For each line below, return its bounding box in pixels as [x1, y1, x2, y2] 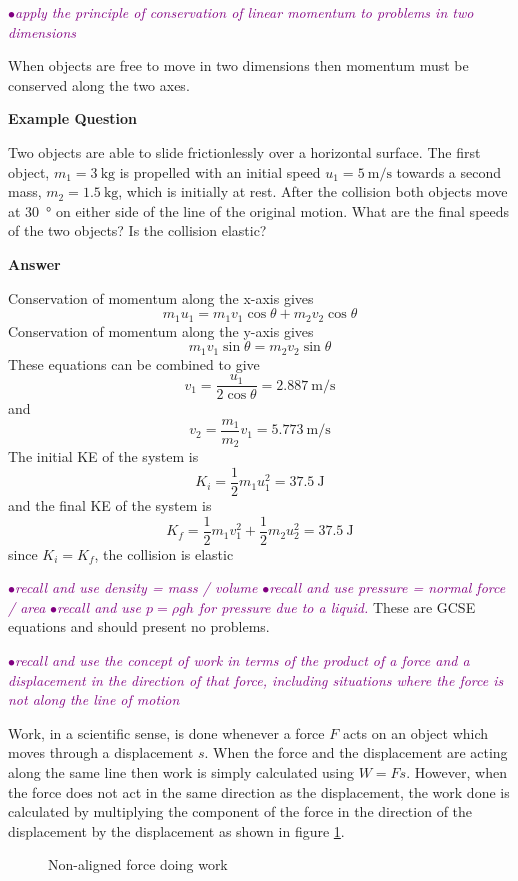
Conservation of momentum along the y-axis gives [8, 320, 314, 341]
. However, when [406, 762, 507, 783]
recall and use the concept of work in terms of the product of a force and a [15, 650, 470, 671]
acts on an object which [342, 722, 489, 743]
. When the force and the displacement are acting [204, 742, 508, 763]
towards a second [396, 161, 501, 182]
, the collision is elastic [94, 543, 234, 564]
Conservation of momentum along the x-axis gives [8, 287, 314, 308]
